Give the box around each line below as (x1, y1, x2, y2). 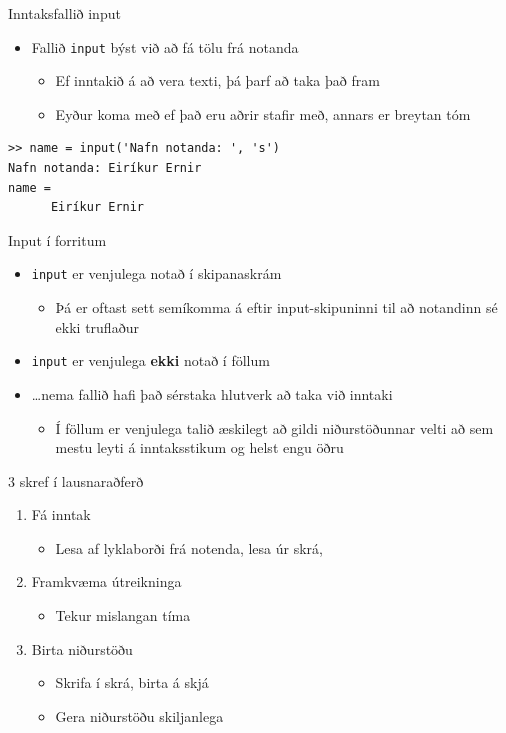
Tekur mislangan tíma (55, 605, 191, 626)
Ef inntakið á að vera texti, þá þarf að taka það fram (55, 70, 380, 91)
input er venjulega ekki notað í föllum (31, 350, 270, 371)
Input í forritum (8, 229, 107, 250)
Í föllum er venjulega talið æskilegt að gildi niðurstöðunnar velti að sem (55, 417, 494, 438)
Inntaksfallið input (8, 3, 121, 23)
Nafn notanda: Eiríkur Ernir (8, 161, 202, 176)
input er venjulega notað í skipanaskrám (31, 263, 282, 284)
